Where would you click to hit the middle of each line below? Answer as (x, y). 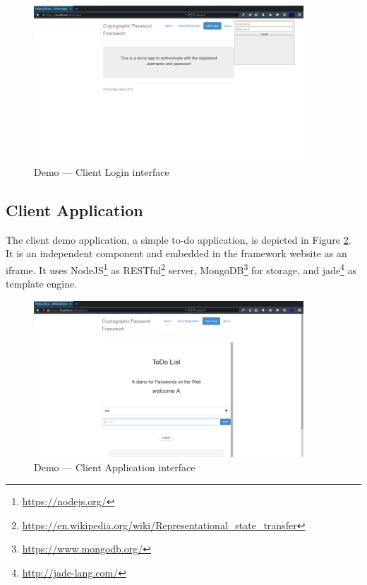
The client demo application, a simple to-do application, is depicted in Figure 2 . (179, 239)
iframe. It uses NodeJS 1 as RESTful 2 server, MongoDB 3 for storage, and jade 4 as (181, 268)
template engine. (42, 284)
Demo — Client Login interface (102, 171)
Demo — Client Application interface (115, 467)
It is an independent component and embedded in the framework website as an (176, 253)
